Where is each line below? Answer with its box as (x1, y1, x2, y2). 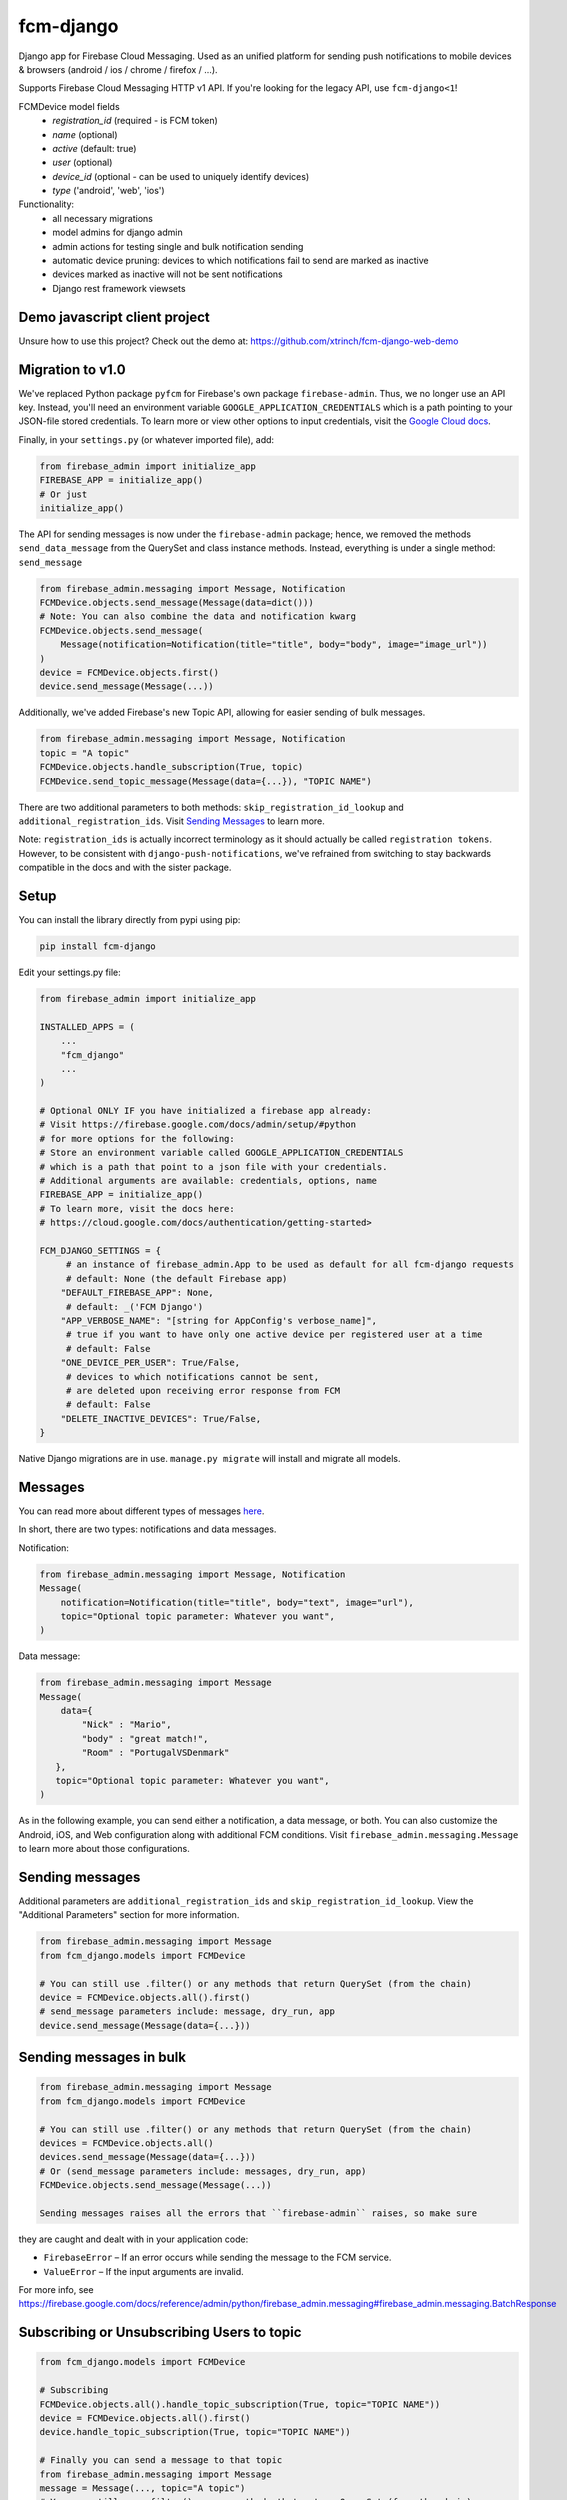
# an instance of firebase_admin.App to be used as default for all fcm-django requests (65, 1259, 515, 1270)
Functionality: (18, 198, 75, 210)
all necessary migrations (52, 212, 154, 224)
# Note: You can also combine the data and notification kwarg (39, 611, 357, 622)
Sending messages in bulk (18, 2049, 187, 2066)
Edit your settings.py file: (18, 966, 122, 978)
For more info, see (18, 2284, 94, 2296)
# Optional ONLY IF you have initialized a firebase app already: (39, 1105, 372, 1117)
